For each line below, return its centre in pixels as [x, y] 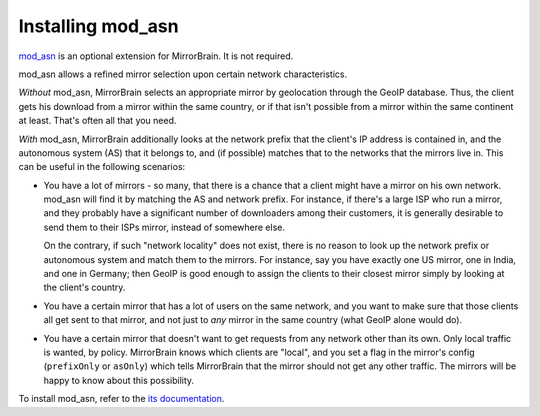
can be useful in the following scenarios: [102, 167]
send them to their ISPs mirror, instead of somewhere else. [164, 227]
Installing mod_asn [98, 26]
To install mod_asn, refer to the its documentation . [121, 399]
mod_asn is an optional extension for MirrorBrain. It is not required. [156, 56]
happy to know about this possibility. [119, 380]
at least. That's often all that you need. [97, 121]
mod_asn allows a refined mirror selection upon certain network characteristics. [183, 74]
